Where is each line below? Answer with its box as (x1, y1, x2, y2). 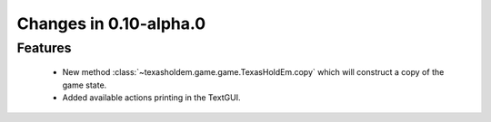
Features (16, 40, 72, 56)
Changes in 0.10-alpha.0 (16, 14, 206, 33)
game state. (62, 80, 107, 90)
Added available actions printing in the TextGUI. (62, 91, 241, 103)
